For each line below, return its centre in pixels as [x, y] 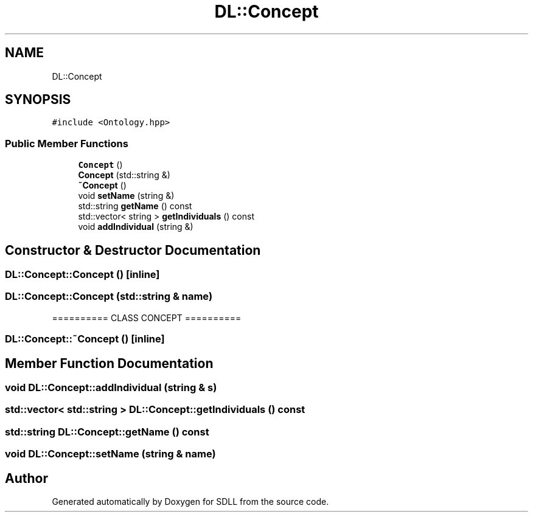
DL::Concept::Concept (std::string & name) [109, 297]
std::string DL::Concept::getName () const [107, 432]
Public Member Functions [67, 143]
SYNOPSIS [38, 100]
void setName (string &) [126, 196]
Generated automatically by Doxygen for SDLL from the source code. [190, 501]
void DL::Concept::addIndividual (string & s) [111, 387]
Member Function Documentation [109, 363]
